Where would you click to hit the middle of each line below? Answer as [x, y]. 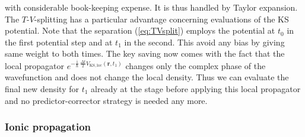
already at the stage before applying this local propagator [196, 88]
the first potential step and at [59, 42]
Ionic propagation [48, 127]
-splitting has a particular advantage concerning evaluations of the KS [161, 19]
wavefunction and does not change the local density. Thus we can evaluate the [147, 77]
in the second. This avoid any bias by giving [204, 42]
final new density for [42, 88]
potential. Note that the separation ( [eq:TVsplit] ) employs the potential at [140, 30]
